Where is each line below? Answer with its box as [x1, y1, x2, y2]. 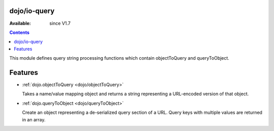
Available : [9, 20, 31, 26]
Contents [9, 29, 30, 35]
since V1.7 [49, 20, 71, 26]
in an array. [22, 116, 46, 122]
